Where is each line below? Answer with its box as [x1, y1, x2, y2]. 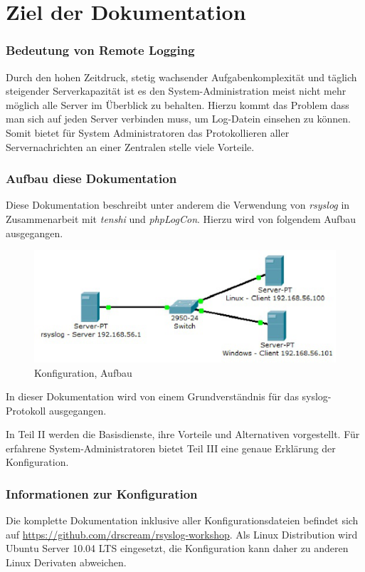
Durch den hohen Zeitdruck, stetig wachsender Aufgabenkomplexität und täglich [6, 69, 357, 84]
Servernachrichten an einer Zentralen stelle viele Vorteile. [6, 139, 255, 154]
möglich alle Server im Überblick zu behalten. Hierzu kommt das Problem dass [6, 97, 349, 112]
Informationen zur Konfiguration [6, 484, 198, 502]
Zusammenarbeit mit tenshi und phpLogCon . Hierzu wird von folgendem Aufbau [6, 211, 356, 226]
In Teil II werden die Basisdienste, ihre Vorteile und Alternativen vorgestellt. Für [6, 427, 360, 442]
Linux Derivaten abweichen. [6, 555, 127, 570]
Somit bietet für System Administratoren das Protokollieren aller [6, 125, 290, 140]
